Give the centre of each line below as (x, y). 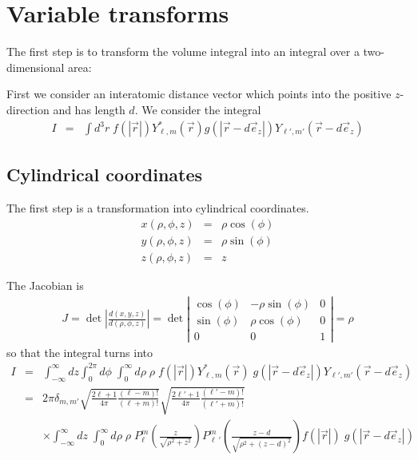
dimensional (36, 67)
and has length (89, 109)
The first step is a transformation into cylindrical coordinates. (158, 208)
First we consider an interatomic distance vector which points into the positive (199, 94)
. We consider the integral (198, 109)
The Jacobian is (45, 285)
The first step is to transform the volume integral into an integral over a (183, 52)
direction (28, 109)
